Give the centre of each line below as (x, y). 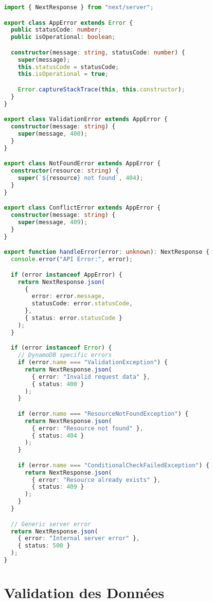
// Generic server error (51, 524)
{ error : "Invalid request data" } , (91, 377)
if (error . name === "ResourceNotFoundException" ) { (103, 414)
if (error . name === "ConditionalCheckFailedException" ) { (114, 465)
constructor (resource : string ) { (65, 171)
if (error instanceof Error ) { (61, 348)
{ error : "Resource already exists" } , (96, 480)
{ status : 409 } (58, 487)
